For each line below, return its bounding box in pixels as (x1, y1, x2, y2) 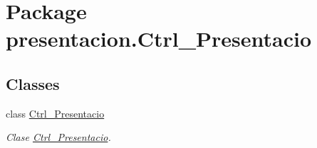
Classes (6, 72, 60, 94)
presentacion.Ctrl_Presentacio (6, 24, 312, 53)
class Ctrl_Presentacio (6, 106, 105, 120)
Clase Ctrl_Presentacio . (6, 130, 111, 144)
